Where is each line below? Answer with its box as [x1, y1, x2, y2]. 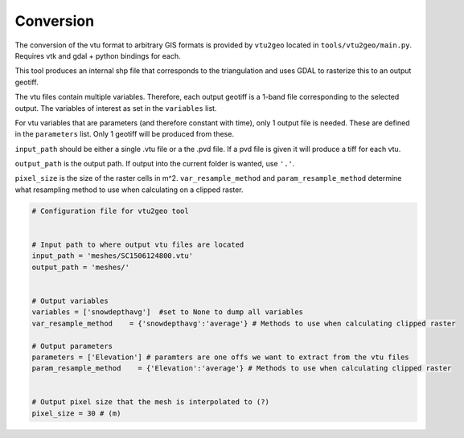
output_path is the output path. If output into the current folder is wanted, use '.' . [14, 159, 295, 169]
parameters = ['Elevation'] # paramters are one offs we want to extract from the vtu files [31, 352, 409, 362]
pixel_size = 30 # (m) [31, 408, 121, 418]
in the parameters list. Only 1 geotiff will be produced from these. [14, 129, 235, 139]
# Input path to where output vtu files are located [31, 240, 244, 249]
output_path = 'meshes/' [31, 262, 130, 272]
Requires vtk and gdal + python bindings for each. [14, 51, 181, 60]
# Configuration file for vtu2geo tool [31, 206, 189, 215]
